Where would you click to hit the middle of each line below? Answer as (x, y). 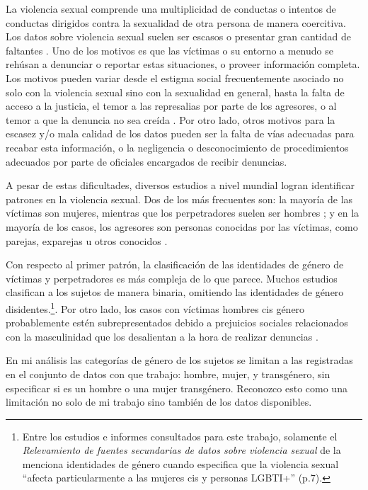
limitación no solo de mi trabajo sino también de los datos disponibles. (159, 402)
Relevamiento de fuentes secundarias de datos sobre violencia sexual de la (182, 450)
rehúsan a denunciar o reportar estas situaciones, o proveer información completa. (183, 64)
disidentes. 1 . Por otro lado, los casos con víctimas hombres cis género (155, 307)
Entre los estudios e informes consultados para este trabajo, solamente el (180, 436)
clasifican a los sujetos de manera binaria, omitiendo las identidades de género (175, 292)
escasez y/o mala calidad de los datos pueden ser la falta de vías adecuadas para (180, 133)
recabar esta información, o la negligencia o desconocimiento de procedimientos (177, 147)
